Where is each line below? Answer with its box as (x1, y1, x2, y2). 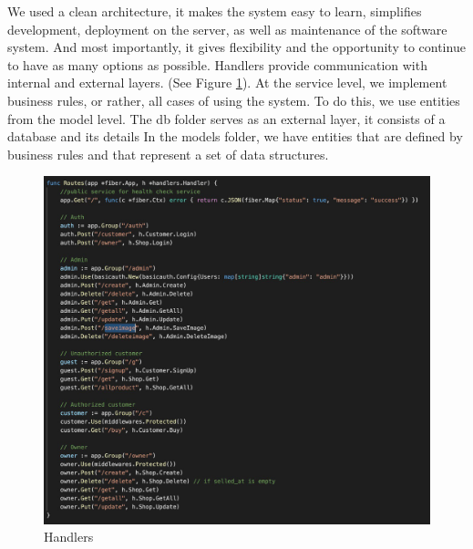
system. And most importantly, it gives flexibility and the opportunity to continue (7, 37, 466, 57)
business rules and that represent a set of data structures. (7, 144, 329, 163)
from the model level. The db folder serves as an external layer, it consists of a (7, 109, 446, 128)
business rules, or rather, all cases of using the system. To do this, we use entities (7, 90, 460, 109)
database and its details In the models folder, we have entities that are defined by (7, 127, 463, 146)
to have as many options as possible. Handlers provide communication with (7, 55, 427, 74)
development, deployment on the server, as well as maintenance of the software (7, 19, 447, 38)
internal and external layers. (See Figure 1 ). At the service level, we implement (7, 73, 447, 92)
